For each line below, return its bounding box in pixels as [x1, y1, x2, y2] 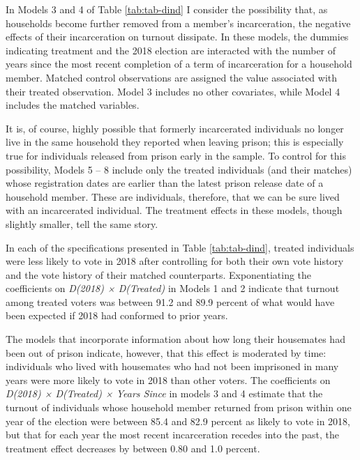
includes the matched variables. [6, 98, 140, 112]
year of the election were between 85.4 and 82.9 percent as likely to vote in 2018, [6, 413, 351, 428]
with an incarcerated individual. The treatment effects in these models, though [6, 203, 343, 217]
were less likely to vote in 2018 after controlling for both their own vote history [6, 254, 344, 268]
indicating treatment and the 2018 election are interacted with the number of [6, 43, 336, 57]
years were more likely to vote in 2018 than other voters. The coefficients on [6, 372, 331, 387]
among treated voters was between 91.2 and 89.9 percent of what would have [6, 294, 335, 309]
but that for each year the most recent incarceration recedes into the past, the [6, 427, 339, 442]
